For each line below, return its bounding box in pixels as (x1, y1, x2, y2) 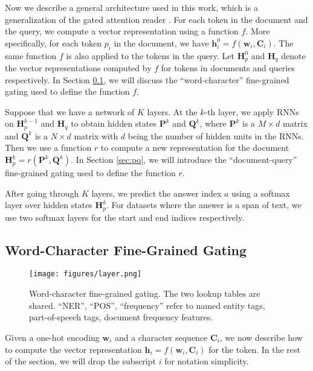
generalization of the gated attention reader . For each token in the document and (5, 13, 308, 25)
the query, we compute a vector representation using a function (5, 25, 239, 37)
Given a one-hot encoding (5, 331, 100, 343)
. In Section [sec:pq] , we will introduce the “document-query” (71, 153, 297, 166)
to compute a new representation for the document (100, 141, 289, 154)
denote (281, 49, 306, 62)
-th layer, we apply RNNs (204, 105, 299, 118)
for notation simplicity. (164, 355, 249, 367)
